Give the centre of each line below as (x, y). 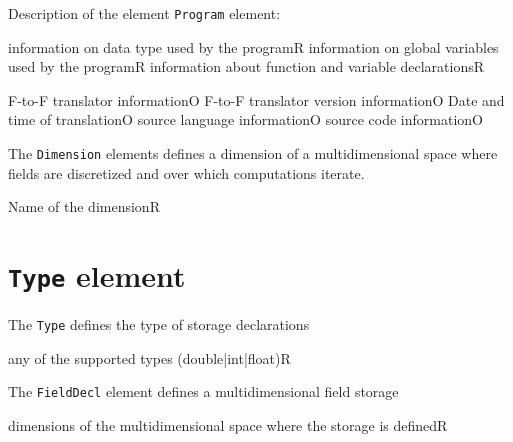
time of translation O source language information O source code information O (245, 119)
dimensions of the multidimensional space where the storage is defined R (228, 425)
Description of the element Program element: (144, 13)
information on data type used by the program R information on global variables (253, 46)
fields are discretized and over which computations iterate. (186, 172)
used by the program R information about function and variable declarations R (246, 66)
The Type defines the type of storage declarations (159, 324)
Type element (97, 275)
